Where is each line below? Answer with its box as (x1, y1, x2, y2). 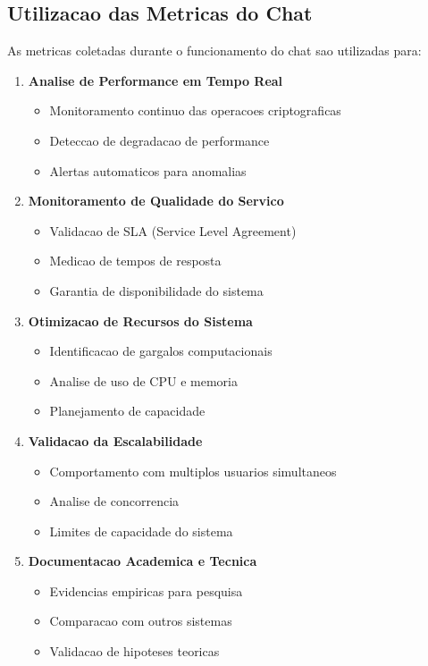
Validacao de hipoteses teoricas (49, 642, 220, 661)
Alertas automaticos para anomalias (49, 161, 247, 180)
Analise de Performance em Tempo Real (28, 71, 283, 89)
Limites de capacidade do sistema (49, 521, 233, 540)
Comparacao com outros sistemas (49, 611, 232, 630)
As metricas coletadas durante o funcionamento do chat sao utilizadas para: (7, 41, 422, 60)
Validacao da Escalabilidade (28, 431, 203, 450)
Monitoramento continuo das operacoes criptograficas (49, 101, 341, 120)
